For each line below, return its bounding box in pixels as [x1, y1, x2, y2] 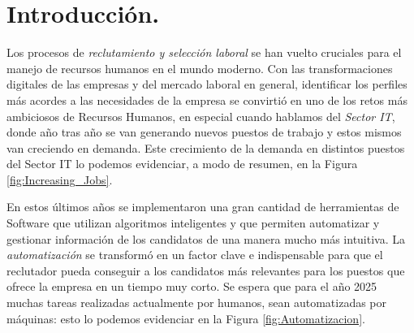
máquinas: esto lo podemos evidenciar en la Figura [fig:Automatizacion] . [6, 309, 365, 327]
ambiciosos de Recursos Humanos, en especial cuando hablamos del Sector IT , [6, 107, 395, 124]
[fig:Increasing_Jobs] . [6, 171, 113, 188]
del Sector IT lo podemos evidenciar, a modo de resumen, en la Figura [6, 155, 358, 172]
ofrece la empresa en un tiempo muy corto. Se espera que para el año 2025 [6, 278, 377, 295]
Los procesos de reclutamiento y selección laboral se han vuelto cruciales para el [6, 44, 402, 61]
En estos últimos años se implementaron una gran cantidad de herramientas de [6, 198, 399, 215]
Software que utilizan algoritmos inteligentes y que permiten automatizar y [6, 214, 380, 231]
